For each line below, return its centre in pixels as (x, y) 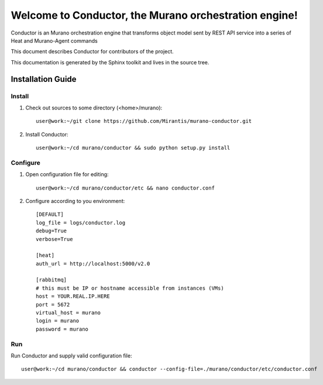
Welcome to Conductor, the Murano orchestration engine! (154, 15)
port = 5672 (53, 305)
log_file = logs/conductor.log (81, 223)
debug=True (51, 231)
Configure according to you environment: (75, 201)
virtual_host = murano (68, 313)
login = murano (58, 321)
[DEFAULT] (50, 214)
